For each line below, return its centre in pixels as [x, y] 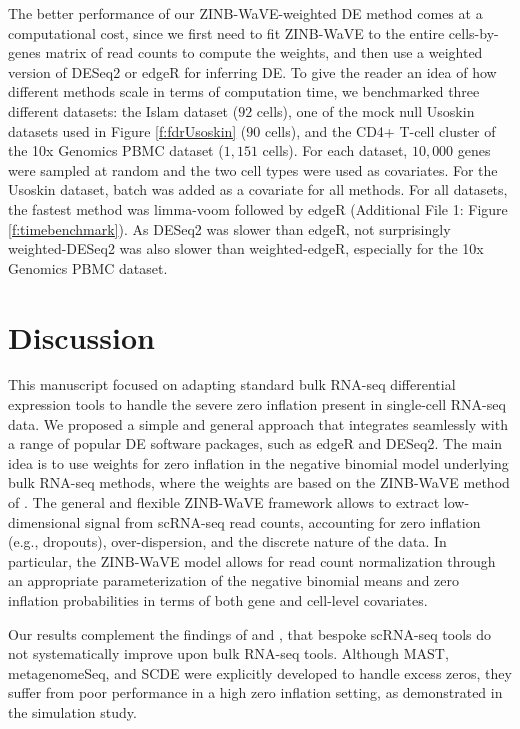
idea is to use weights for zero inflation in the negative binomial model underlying [258, 462]
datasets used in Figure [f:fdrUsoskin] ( [127, 130]
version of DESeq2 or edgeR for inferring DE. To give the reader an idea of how [252, 71]
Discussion [81, 336]
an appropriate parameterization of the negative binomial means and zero [234, 580]
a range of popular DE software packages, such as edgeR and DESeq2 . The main [255, 443]
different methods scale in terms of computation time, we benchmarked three [244, 91]
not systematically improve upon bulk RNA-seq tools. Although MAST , [228, 653]
